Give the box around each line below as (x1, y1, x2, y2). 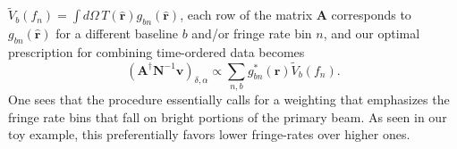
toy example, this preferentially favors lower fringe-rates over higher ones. (8, 125, 410, 144)
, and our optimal (323, 24, 420, 43)
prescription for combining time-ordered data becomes (8, 42, 305, 61)
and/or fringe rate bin (191, 24, 312, 43)
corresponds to (331, 5, 411, 24)
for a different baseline (55, 24, 178, 43)
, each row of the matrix (180, 5, 313, 24)
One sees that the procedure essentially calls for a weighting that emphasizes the (8, 89, 450, 108)
